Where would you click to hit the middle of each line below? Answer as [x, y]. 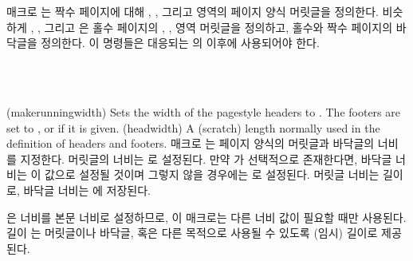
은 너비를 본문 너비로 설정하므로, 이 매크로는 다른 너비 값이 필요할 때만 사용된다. [206, 217]
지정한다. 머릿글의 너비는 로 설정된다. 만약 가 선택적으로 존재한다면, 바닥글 [206, 158]
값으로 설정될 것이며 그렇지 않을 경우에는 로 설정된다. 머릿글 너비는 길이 [224, 174]
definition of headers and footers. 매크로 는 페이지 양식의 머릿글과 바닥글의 [191, 143]
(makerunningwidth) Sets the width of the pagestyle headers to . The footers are [203, 111]
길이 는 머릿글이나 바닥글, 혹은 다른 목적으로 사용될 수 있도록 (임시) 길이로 [192, 233]
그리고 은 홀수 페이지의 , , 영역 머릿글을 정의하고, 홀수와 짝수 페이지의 [218, 27]
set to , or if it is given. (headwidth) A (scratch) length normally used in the [193, 127]
